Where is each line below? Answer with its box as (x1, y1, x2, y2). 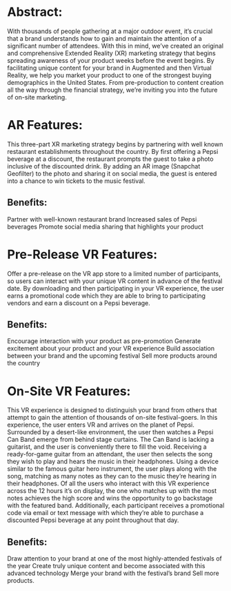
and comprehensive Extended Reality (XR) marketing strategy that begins (7, 49, 216, 57)
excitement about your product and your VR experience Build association (7, 345, 215, 353)
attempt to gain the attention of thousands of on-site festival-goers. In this (7, 414, 218, 422)
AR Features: (7, 117, 83, 133)
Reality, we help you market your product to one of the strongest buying (7, 70, 212, 79)
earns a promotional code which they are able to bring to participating (7, 291, 205, 300)
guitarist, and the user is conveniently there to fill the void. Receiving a (7, 443, 207, 451)
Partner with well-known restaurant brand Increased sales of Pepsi (7, 215, 197, 223)
